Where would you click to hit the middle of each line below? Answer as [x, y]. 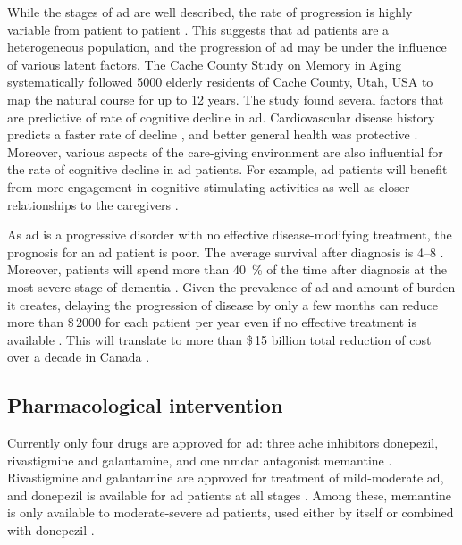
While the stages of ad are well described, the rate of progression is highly [210, 12]
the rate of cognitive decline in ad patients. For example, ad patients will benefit [227, 169]
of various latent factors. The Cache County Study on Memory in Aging [205, 64]
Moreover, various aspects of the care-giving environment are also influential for [225, 151]
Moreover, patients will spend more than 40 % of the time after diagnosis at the [227, 269]
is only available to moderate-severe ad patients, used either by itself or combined [231, 512]
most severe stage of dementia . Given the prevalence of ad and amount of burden [231, 286]
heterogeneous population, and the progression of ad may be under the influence [227, 47]
